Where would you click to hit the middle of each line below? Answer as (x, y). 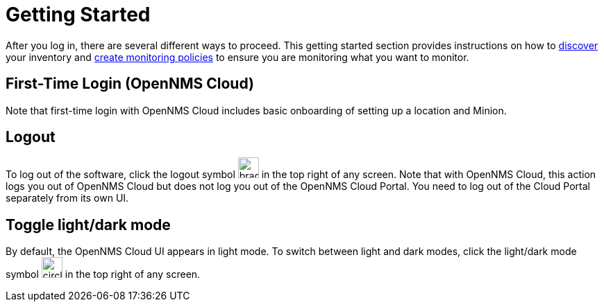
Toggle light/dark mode (88, 225)
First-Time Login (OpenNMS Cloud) (130, 84)
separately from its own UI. (67, 198)
